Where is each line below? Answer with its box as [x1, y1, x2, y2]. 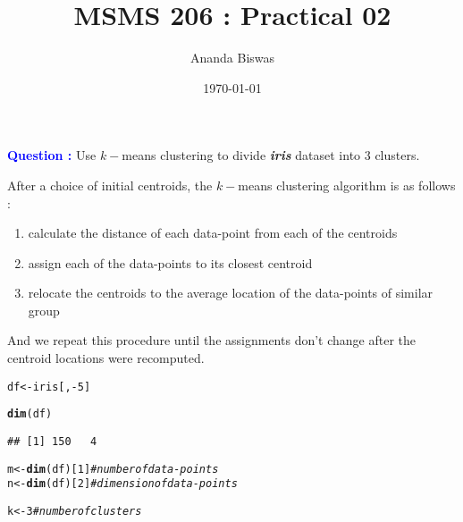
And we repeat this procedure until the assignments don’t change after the [7, 331, 417, 349]
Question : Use [7, 146, 97, 164]
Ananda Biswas [189, 48, 275, 67]
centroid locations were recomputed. [7, 349, 205, 367]
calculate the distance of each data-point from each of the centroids [28, 223, 398, 242]
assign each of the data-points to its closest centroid [28, 253, 313, 272]
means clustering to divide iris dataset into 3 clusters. [122, 146, 420, 164]
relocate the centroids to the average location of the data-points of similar [28, 283, 434, 302]
